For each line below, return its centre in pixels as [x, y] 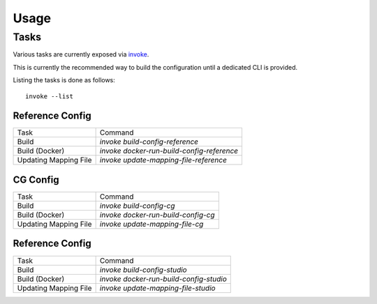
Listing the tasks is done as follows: [64, 80]
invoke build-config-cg [137, 206]
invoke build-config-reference [149, 142]
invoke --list [49, 96]
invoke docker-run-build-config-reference [169, 151]
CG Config [36, 180]
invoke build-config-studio [143, 270]
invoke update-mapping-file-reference [163, 160]
